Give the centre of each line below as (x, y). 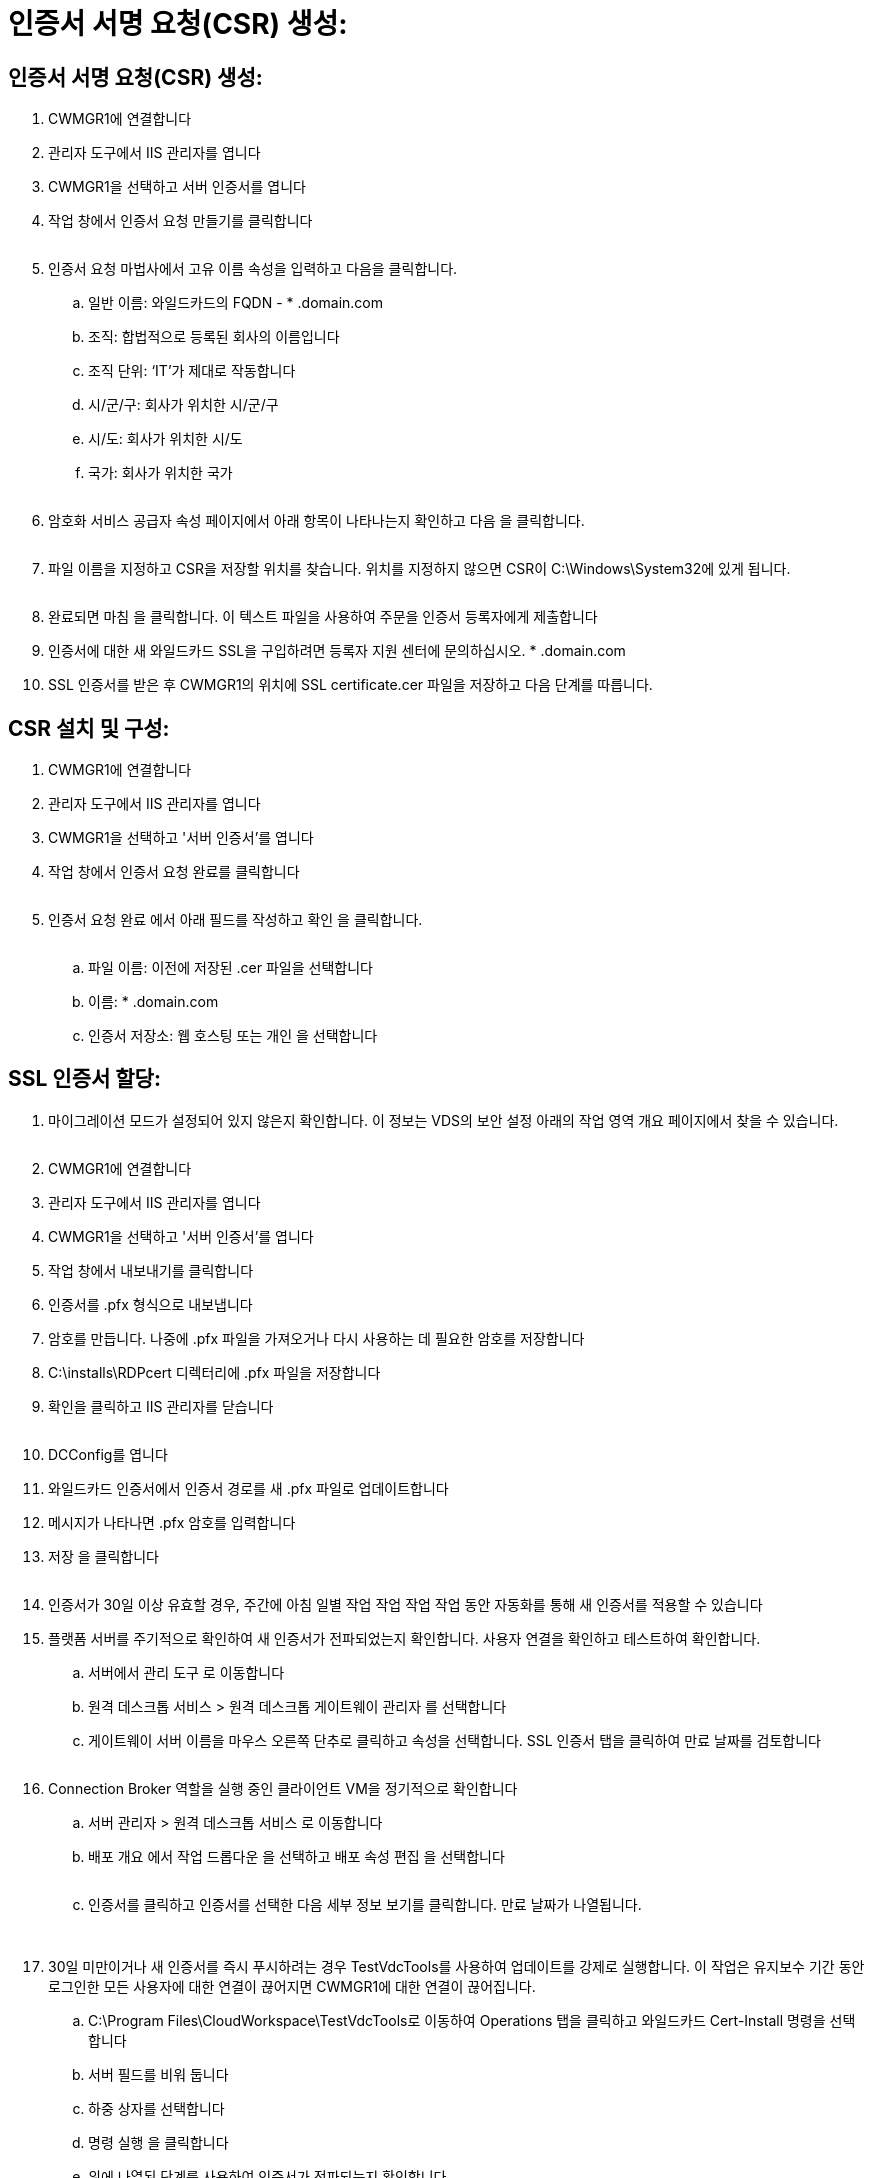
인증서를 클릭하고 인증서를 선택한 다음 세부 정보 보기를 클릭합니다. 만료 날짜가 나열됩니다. (365, 1904)
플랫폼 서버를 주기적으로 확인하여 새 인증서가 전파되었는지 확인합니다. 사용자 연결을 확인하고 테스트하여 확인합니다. (404, 1638)
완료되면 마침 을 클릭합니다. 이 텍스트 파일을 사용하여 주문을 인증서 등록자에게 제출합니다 (323, 617)
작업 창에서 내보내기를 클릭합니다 (151, 1270)
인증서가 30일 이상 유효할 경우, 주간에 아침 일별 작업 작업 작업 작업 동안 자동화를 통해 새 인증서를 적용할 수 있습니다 (405, 1604)
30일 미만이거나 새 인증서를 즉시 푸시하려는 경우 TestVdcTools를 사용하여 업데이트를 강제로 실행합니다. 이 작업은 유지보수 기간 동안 (456, 1966)
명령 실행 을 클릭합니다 (158, 2142)
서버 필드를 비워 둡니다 (158, 2074)
